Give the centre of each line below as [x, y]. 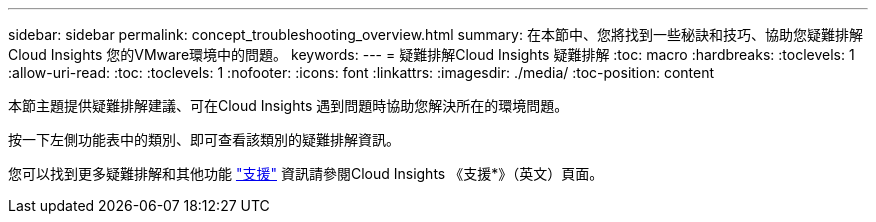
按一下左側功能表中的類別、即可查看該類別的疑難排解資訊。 [204, 139]
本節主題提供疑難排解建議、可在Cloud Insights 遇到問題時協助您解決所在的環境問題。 [288, 105]
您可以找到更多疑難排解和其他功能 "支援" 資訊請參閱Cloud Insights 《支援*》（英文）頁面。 [306, 173]
